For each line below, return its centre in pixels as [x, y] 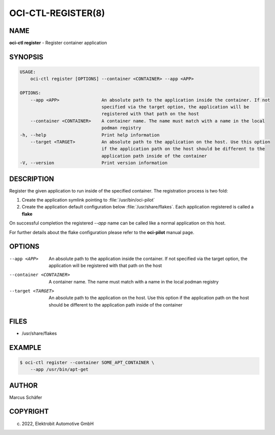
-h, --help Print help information [90, 135]
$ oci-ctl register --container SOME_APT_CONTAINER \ [87, 362]
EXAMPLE [25, 347]
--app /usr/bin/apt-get [59, 369]
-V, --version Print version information [93, 163]
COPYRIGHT [29, 412]
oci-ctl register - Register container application [58, 43]
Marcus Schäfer [26, 397]
